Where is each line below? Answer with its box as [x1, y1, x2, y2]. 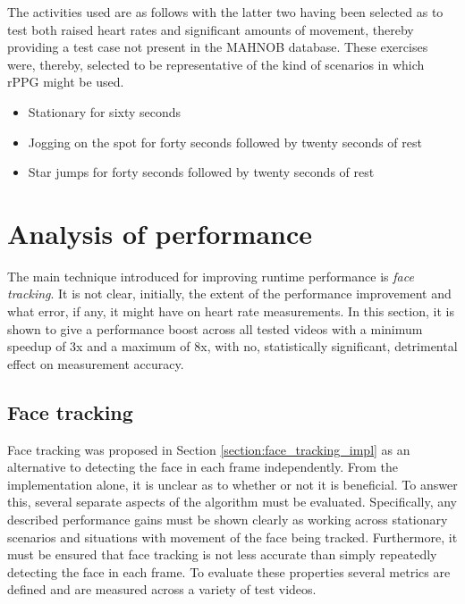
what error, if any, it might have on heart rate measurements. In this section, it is [7, 302, 454, 321]
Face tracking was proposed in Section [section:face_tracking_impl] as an [7, 440, 410, 458]
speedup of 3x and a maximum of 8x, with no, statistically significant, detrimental [7, 337, 458, 356]
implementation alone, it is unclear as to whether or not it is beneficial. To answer [7, 474, 458, 493]
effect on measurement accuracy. [7, 354, 184, 373]
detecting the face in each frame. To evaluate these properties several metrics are [7, 562, 451, 581]
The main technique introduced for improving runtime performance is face [7, 266, 414, 285]
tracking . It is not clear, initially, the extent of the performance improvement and [7, 284, 452, 303]
